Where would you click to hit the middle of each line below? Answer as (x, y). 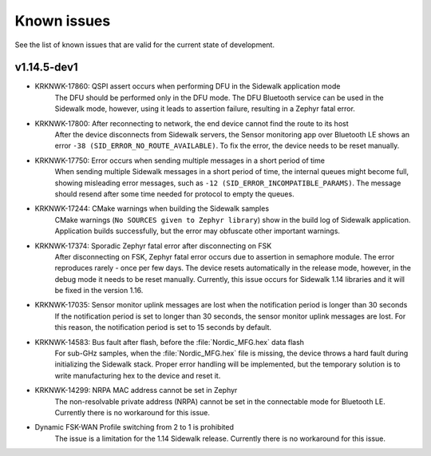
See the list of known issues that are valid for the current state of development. (145, 45)
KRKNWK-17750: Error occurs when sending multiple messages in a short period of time (180, 161)
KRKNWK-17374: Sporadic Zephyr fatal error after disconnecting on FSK (153, 246)
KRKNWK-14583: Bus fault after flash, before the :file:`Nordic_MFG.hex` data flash (170, 342)
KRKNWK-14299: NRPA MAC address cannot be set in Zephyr (136, 391)
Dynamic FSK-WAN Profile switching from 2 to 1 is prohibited (134, 427)
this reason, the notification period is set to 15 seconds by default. (163, 327)
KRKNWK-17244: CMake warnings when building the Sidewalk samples (152, 208)
